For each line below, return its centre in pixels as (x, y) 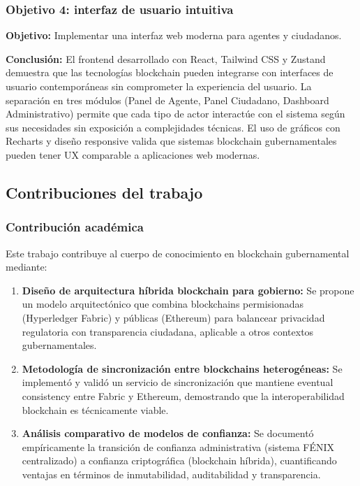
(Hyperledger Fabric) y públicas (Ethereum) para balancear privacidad (173, 317)
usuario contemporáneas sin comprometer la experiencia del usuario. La (159, 86)
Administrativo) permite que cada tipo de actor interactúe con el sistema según (175, 114)
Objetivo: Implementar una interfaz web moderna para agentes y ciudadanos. (174, 35)
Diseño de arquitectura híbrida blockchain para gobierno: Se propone (188, 290)
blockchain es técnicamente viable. (95, 409)
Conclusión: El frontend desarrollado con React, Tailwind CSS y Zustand (166, 58)
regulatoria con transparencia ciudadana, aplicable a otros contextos (168, 331)
